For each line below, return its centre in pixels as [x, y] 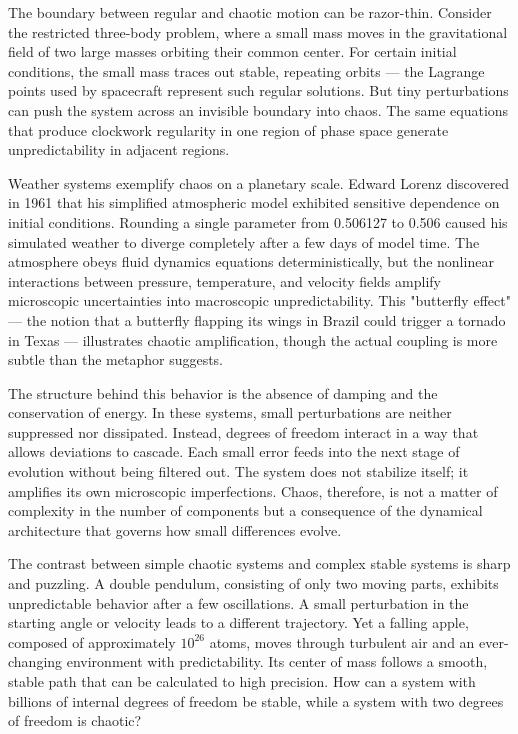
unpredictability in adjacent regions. [119, 149]
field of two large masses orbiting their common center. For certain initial [232, 51]
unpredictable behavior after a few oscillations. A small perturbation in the [238, 602]
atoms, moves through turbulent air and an [342, 641]
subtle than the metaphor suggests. [116, 359]
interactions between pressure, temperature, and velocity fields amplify [224, 280]
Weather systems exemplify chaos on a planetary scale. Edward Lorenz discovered [259, 182]
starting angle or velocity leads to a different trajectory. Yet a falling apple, [238, 622]
